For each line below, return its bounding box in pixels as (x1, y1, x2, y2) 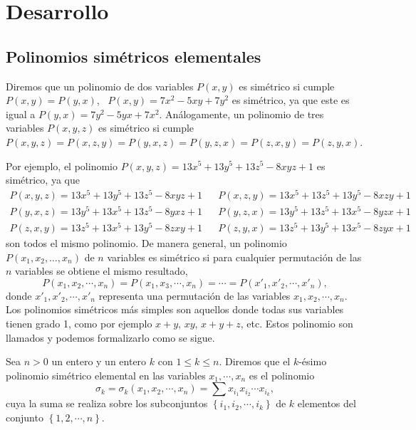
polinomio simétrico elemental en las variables (6, 367, 206, 382)
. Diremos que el (219, 354, 291, 369)
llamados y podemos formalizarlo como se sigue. (6, 330, 215, 345)
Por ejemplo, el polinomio (6, 158, 118, 173)
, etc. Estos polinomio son (240, 316, 353, 331)
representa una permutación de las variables (98, 288, 291, 303)
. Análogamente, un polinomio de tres (159, 106, 324, 121)
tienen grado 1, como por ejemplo (6, 316, 152, 331)
